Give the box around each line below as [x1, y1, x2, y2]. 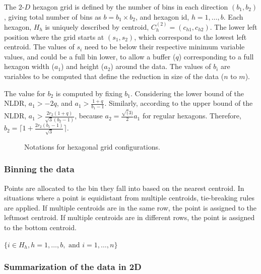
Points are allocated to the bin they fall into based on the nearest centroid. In [4, 182, 244, 193]
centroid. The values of [4, 41, 75, 52]
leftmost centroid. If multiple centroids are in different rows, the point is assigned [4, 212, 255, 223]
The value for [4, 88, 45, 98]
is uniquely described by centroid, [45, 22, 149, 32]
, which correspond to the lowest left [134, 31, 247, 42]
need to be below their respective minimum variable [84, 41, 245, 52]
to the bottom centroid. [4, 222, 77, 232]
